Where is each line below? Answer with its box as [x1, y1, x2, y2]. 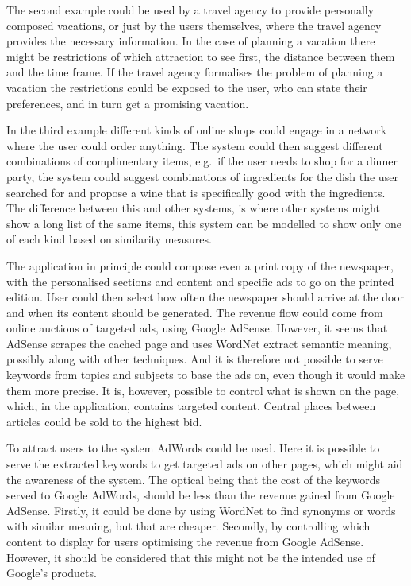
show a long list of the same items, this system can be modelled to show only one [6, 215, 401, 231]
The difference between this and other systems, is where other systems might [6, 200, 380, 216]
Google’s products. [6, 565, 97, 581]
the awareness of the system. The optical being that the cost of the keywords [6, 471, 381, 487]
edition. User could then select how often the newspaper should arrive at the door [6, 289, 405, 305]
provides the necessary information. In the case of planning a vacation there [6, 33, 375, 49]
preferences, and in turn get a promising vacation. [6, 95, 249, 111]
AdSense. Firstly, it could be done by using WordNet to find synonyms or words [6, 502, 396, 518]
